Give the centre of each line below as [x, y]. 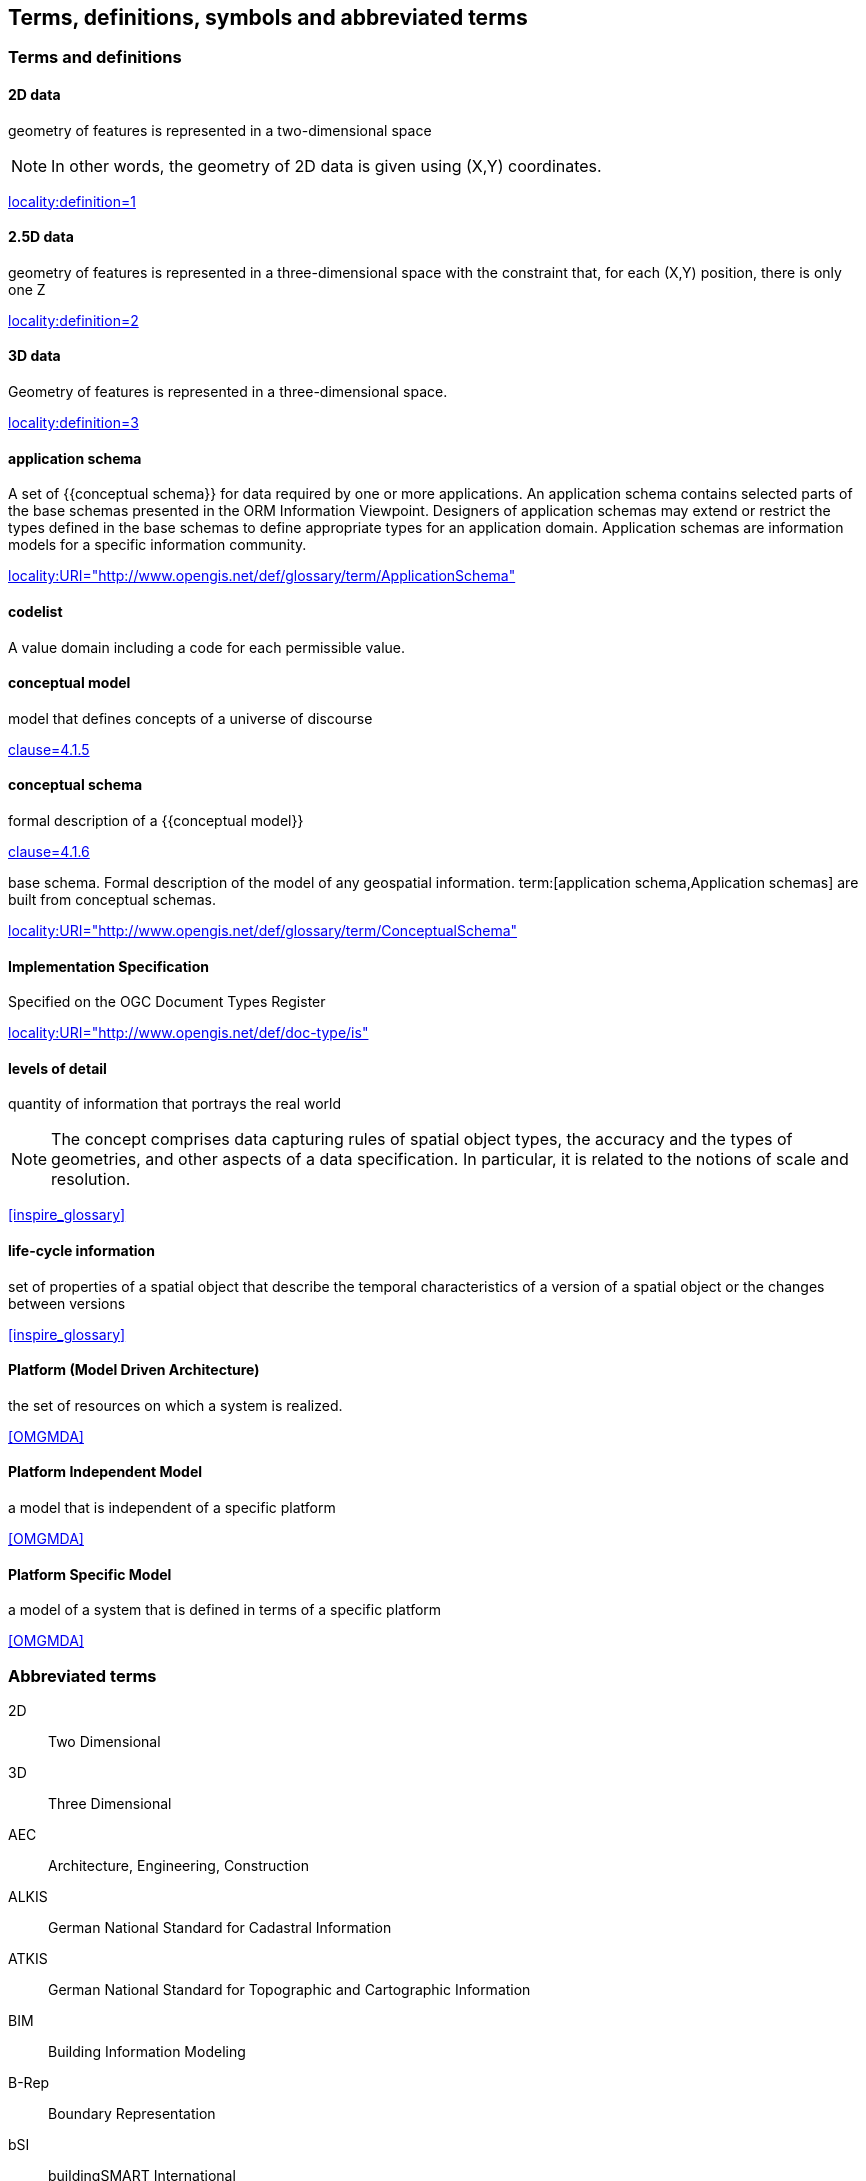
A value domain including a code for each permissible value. [207, 647]
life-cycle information [81, 1250]
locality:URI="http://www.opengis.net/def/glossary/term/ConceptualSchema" [263, 930]
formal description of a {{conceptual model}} [156, 820]
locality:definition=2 [73, 320]
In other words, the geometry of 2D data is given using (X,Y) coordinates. [326, 165]
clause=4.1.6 [49, 851]
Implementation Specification [108, 966]
